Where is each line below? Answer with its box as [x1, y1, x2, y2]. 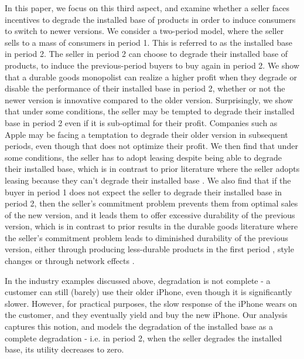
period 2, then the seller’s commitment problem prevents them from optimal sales [5, 197, 298, 209]
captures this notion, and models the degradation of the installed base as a [5, 320, 273, 333]
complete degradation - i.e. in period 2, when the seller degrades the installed [5, 331, 282, 344]
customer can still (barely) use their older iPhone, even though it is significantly [5, 286, 292, 298]
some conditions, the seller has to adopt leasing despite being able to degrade [5, 151, 282, 163]
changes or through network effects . [5, 255, 135, 267]
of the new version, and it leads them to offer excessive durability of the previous [5, 208, 295, 221]
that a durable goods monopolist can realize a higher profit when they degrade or [5, 70, 297, 83]
